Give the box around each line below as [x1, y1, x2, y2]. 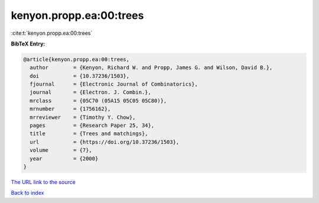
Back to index [11, 189, 44, 197]
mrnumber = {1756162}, [30, 106, 111, 112]
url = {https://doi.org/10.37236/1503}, [30, 139, 180, 145]
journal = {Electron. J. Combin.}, [30, 89, 152, 96]
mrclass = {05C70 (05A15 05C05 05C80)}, [30, 97, 167, 104]
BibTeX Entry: [11, 40, 45, 47]
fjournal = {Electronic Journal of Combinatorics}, [30, 81, 198, 88]
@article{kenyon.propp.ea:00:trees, [23, 56, 130, 63]
